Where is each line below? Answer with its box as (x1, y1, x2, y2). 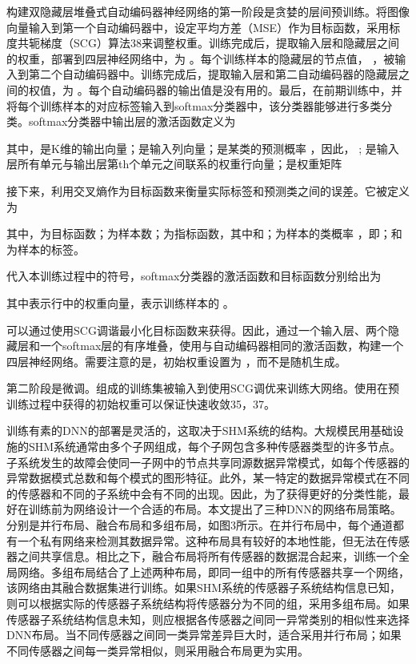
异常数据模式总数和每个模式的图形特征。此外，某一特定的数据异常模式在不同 (6, 469, 410, 486)
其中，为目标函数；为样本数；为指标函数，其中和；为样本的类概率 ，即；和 (6, 225, 402, 242)
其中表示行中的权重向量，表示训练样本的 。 (6, 294, 234, 311)
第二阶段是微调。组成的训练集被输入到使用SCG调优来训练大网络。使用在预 (6, 380, 399, 396)
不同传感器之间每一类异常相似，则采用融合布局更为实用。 (6, 642, 309, 658)
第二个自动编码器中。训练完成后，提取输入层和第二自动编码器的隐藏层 (28, 66, 398, 82)
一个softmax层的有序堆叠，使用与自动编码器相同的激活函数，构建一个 (39, 337, 404, 354)
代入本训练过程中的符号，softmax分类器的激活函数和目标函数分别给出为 (6, 268, 382, 284)
